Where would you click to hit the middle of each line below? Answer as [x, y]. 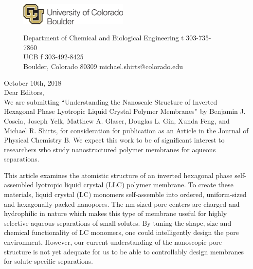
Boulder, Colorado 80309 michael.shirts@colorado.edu [103, 66]
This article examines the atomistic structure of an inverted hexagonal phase [118, 175]
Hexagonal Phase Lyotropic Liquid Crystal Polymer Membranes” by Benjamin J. [125, 111]
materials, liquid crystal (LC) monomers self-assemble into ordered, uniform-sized [125, 194]
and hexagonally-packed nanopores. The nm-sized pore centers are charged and [122, 204]
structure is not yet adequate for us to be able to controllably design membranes [124, 251]
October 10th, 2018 [33, 82]
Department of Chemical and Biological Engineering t [104, 38]
